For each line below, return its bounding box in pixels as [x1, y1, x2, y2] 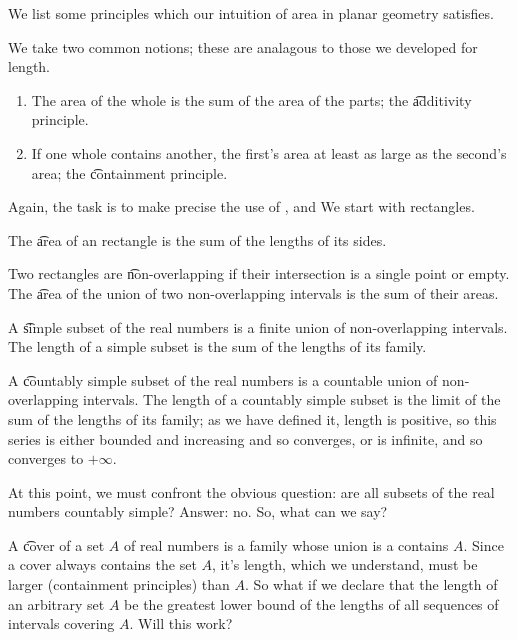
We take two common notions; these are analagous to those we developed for [8, 36, 478, 57]
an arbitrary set [8, 593, 105, 614]
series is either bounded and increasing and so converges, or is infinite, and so [8, 428, 483, 449]
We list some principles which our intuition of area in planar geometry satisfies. [8, 3, 494, 23]
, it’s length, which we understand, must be [212, 554, 478, 575]
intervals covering [8, 613, 115, 634]
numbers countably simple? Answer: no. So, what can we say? [8, 501, 388, 522]
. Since [463, 534, 504, 555]
